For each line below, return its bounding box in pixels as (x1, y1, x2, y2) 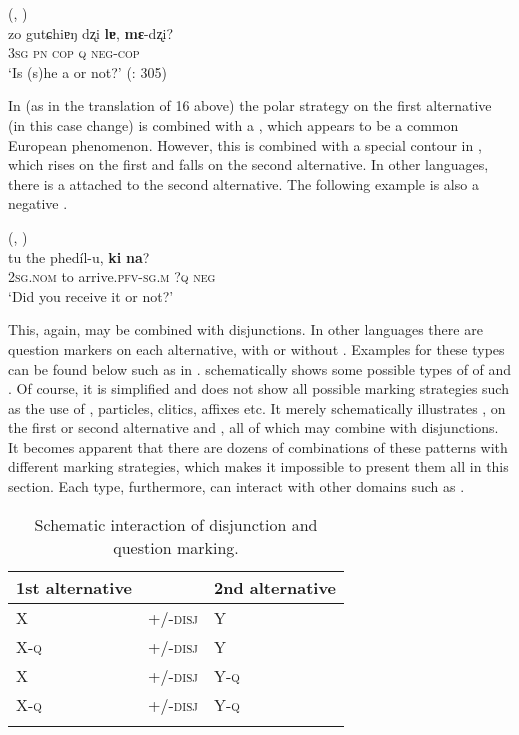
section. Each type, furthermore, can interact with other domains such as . (8, 476, 465, 497)
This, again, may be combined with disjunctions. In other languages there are (8, 319, 483, 340)
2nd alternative (213, 575, 337, 599)
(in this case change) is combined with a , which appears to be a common (8, 114, 459, 135)
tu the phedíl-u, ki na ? (8, 246, 150, 267)
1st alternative (16, 575, 133, 599)
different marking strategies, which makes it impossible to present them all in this (8, 456, 509, 477)
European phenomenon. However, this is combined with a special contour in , (8, 134, 482, 155)
